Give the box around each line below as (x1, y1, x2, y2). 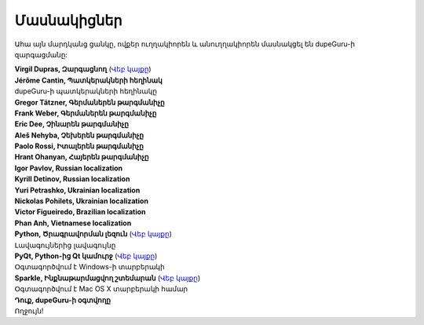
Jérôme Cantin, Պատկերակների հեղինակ (14, 75, 163, 85)
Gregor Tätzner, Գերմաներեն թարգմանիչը (14, 97, 165, 107)
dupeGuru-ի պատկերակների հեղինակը (14, 86, 157, 96)
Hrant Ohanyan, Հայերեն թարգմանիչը (14, 152, 149, 162)
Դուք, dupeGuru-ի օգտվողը (14, 295, 111, 305)
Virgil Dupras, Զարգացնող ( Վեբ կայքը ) (14, 64, 152, 74)
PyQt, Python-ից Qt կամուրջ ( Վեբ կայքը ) (14, 251, 158, 261)
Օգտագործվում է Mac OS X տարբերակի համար (14, 284, 188, 294)
